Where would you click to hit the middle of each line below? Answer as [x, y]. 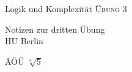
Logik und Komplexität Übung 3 [66, 8]
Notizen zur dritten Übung [55, 29]
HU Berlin [24, 41]
